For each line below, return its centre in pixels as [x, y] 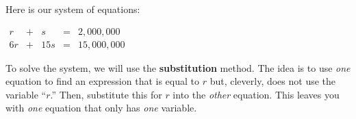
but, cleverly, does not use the [273, 81]
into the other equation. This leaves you [256, 94]
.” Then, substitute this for [106, 94]
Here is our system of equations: [73, 9]
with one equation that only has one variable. [101, 108]
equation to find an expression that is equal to [103, 81]
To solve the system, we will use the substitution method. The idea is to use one [178, 67]
